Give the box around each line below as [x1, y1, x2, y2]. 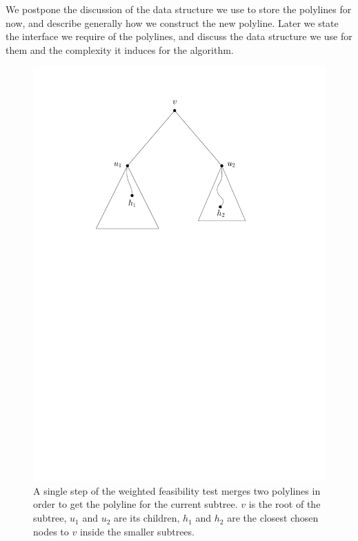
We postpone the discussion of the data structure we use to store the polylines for [6, 2, 352, 16]
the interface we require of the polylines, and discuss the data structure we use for [6, 29, 352, 44]
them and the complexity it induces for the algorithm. [6, 42, 234, 57]
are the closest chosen [227, 511, 319, 525]
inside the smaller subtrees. [79, 524, 195, 538]
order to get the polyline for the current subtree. [33, 497, 238, 511]
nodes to [33, 524, 69, 538]
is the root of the [248, 497, 321, 511]
